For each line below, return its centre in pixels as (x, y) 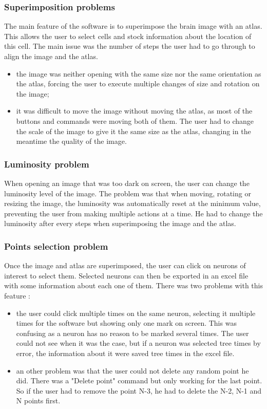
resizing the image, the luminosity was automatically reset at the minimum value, (132, 203)
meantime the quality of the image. (71, 141)
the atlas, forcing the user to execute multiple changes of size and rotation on (138, 83)
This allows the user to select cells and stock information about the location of (128, 36)
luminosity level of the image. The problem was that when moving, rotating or (128, 193)
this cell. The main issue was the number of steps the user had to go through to (130, 46)
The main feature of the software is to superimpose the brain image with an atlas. (133, 26)
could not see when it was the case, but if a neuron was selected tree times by (138, 343)
